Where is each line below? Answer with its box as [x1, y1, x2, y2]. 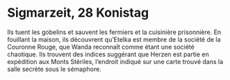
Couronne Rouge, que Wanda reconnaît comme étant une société [7, 42, 195, 51]
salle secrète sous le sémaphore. [7, 65, 102, 73]
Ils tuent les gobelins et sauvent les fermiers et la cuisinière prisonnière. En [7, 28, 222, 36]
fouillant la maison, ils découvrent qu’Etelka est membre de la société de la [7, 35, 221, 43]
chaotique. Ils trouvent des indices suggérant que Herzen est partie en [7, 50, 210, 58]
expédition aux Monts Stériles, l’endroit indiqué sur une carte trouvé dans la [7, 57, 224, 65]
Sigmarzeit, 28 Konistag [7, 5, 149, 21]
